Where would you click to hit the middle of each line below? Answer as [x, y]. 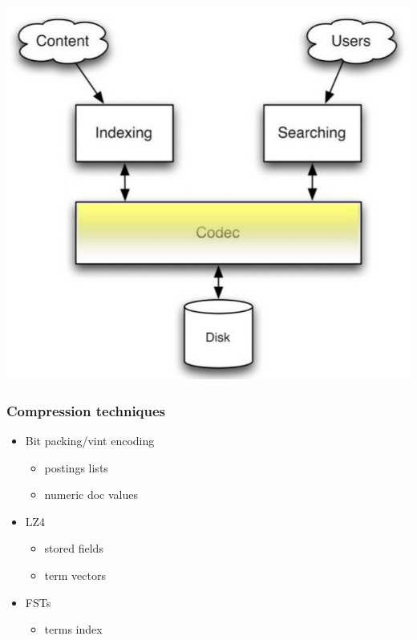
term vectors [75, 575]
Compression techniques [86, 410]
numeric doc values [91, 494]
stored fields [74, 548]
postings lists [76, 467]
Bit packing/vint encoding [90, 441]
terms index [73, 629]
